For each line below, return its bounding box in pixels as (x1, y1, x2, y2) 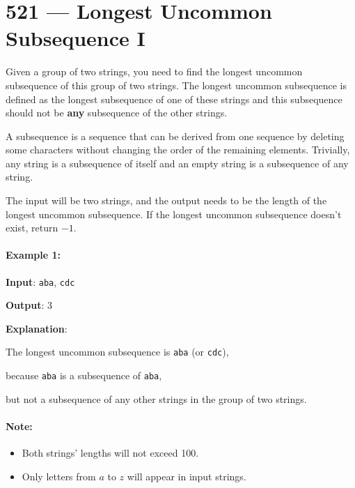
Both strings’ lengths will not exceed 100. (22, 445, 199, 460)
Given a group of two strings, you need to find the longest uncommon (6, 64, 303, 79)
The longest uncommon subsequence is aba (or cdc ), (6, 344, 229, 359)
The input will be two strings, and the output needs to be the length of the (6, 193, 327, 208)
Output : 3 (6, 298, 53, 312)
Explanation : (6, 321, 68, 335)
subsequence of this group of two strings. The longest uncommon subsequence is (6, 77, 347, 92)
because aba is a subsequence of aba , (6, 368, 162, 383)
